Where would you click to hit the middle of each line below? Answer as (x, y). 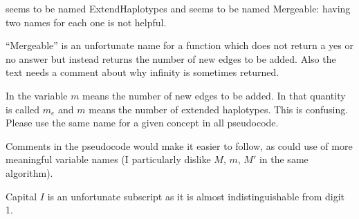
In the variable (37, 95)
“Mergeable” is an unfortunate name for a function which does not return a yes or (179, 45)
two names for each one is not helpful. (86, 22)
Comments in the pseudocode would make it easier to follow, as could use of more (179, 145)
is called (23, 109)
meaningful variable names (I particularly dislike (108, 159)
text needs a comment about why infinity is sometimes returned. (142, 72)
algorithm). (29, 172)
